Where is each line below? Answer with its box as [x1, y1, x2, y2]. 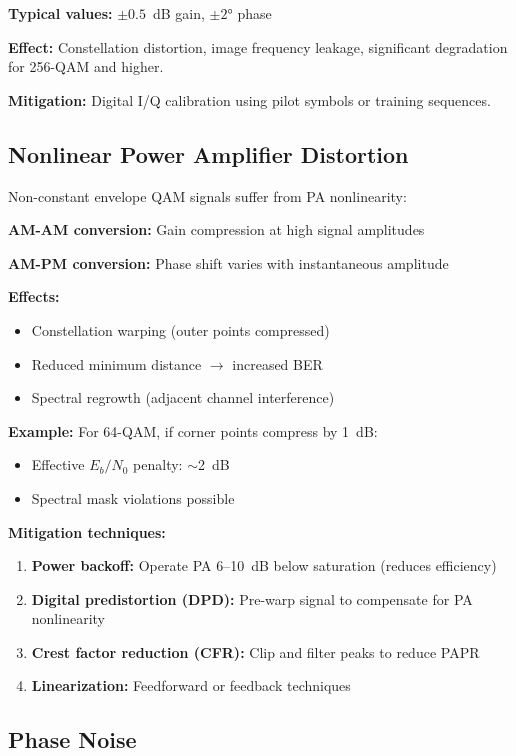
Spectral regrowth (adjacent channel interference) [31, 387, 335, 408]
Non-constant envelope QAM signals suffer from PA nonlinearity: [8, 185, 407, 206]
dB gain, [152, 3, 205, 23]
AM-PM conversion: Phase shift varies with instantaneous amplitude [8, 252, 449, 273]
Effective [31, 454, 85, 475]
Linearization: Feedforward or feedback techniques [31, 675, 351, 696]
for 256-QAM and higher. [8, 56, 164, 77]
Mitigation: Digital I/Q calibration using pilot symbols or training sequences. [8, 89, 491, 110]
